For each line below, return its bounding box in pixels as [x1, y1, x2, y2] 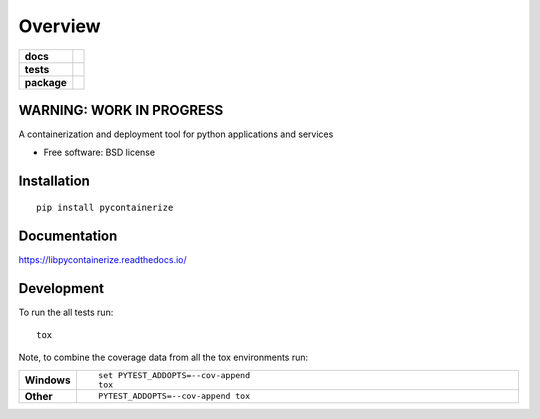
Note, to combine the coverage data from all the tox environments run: [18, 351, 309, 364]
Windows [24, 373, 71, 387]
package [24, 75, 67, 89]
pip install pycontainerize [36, 201, 174, 213]
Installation [18, 173, 90, 190]
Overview [18, 15, 101, 37]
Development [18, 280, 105, 297]
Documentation [18, 227, 118, 244]
